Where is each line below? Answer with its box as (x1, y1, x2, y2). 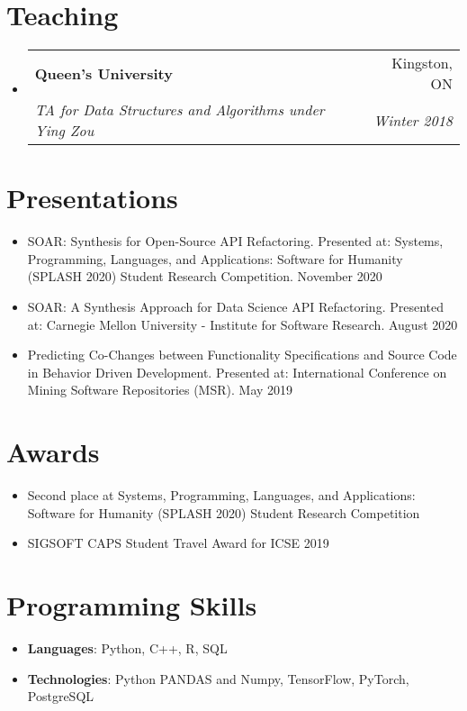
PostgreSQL (27, 687, 94, 706)
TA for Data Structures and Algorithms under (34, 99, 325, 121)
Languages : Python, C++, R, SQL (27, 639, 228, 658)
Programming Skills (6, 587, 257, 624)
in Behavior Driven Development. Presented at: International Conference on (27, 362, 447, 381)
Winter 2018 (373, 109, 453, 131)
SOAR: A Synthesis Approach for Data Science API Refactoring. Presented (27, 297, 444, 316)
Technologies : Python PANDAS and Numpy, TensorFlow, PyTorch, (27, 669, 409, 688)
